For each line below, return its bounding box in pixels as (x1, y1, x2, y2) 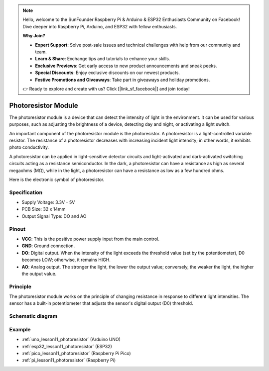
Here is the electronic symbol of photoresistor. (9, 177, 105, 183)
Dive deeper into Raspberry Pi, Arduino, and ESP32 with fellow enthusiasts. (22, 23, 177, 29)
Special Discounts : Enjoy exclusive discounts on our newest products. (35, 70, 180, 76)
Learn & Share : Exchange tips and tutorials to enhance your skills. (35, 56, 170, 62)
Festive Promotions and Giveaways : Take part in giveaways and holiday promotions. (35, 77, 210, 83)
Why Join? (22, 33, 45, 39)
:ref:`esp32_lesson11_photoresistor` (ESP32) (21, 343, 112, 349)
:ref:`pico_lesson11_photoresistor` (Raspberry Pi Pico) (21, 350, 132, 356)
